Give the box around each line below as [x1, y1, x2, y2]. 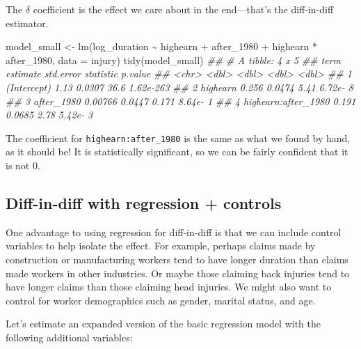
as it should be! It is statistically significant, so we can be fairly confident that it [6, 144, 348, 159]
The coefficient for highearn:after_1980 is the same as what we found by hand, [6, 130, 351, 145]
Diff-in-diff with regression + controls [6, 192, 282, 213]
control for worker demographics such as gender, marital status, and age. [6, 293, 316, 307]
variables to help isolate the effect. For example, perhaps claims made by [6, 238, 316, 253]
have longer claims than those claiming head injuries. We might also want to [6, 279, 332, 294]
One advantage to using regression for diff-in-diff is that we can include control [6, 224, 342, 239]
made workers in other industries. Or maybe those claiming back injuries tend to [6, 265, 350, 280]
